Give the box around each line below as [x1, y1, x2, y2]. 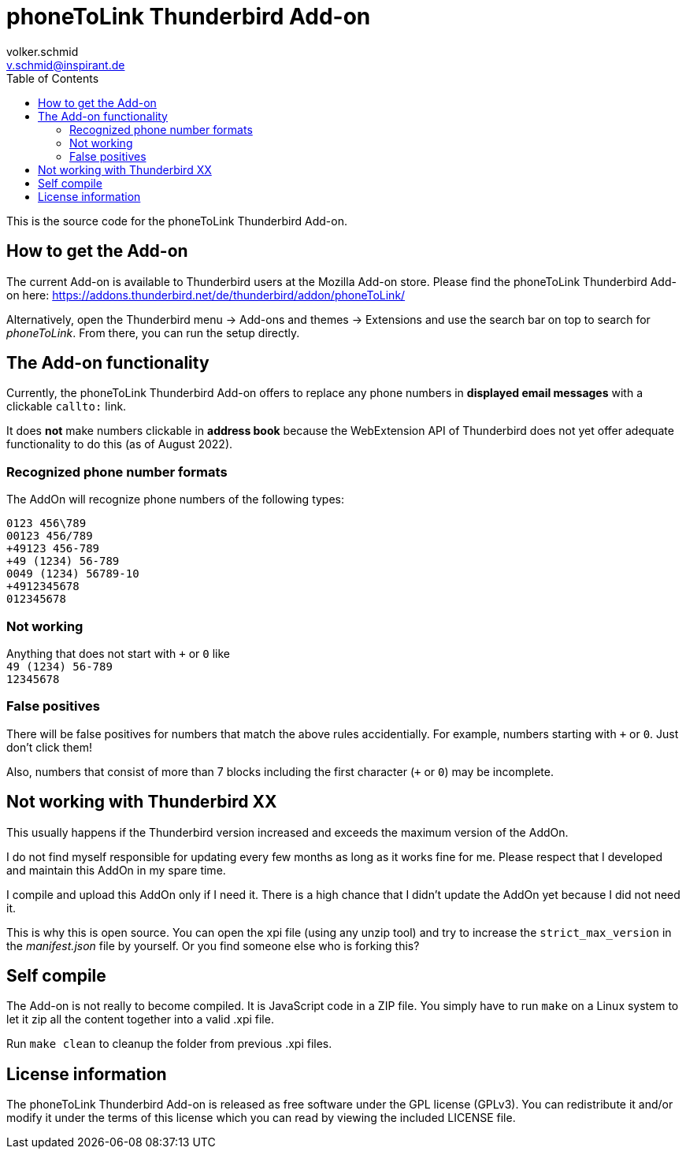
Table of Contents [6, 71, 99, 85]
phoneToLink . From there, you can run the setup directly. [6, 325, 300, 340]
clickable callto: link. [6, 399, 127, 414]
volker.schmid [6, 44, 79, 58]
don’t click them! [6, 740, 93, 754]
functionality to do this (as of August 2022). [6, 437, 233, 451]
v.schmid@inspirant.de [6, 58, 125, 72]
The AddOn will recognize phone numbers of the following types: [6, 492, 345, 507]
